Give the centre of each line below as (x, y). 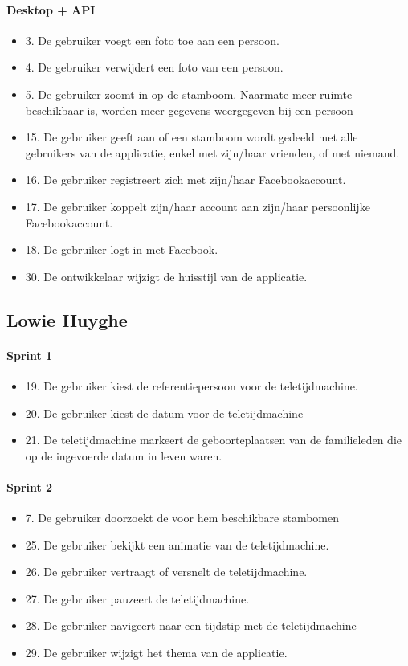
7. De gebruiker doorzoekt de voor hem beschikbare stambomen (182, 518)
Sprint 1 (30, 355)
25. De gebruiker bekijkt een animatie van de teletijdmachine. (177, 544)
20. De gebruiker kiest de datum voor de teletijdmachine (164, 413)
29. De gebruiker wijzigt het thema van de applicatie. (156, 653)
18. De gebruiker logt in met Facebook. (122, 249)
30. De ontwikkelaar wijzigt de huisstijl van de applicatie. (166, 276)
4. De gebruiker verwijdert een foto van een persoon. (154, 67)
